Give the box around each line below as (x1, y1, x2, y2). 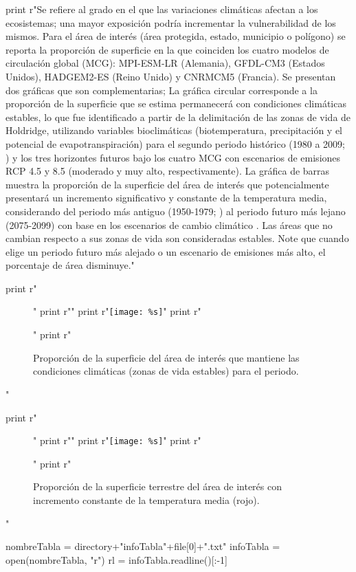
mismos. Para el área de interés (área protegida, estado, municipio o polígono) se (5, 29, 346, 43)
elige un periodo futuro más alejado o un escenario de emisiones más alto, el (5, 244, 326, 258)
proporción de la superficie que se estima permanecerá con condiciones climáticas (5, 96, 346, 111)
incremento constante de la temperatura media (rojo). (33, 492, 260, 507)
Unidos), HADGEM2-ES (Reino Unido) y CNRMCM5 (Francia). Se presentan (5, 69, 336, 83)
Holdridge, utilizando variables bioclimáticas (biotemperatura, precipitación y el (5, 123, 343, 137)
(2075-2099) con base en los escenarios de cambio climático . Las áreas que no (5, 217, 333, 232)
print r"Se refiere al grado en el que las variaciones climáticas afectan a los (5, 2, 318, 16)
